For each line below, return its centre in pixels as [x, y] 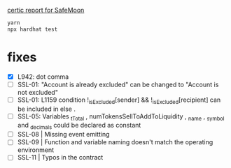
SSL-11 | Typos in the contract [60, 158]
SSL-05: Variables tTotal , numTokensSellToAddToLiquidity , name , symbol [121, 117]
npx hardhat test [33, 29]
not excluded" [37, 92]
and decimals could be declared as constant [79, 126]
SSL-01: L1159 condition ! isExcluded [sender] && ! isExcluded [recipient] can [119, 100]
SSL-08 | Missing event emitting [63, 135]
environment [36, 150]
